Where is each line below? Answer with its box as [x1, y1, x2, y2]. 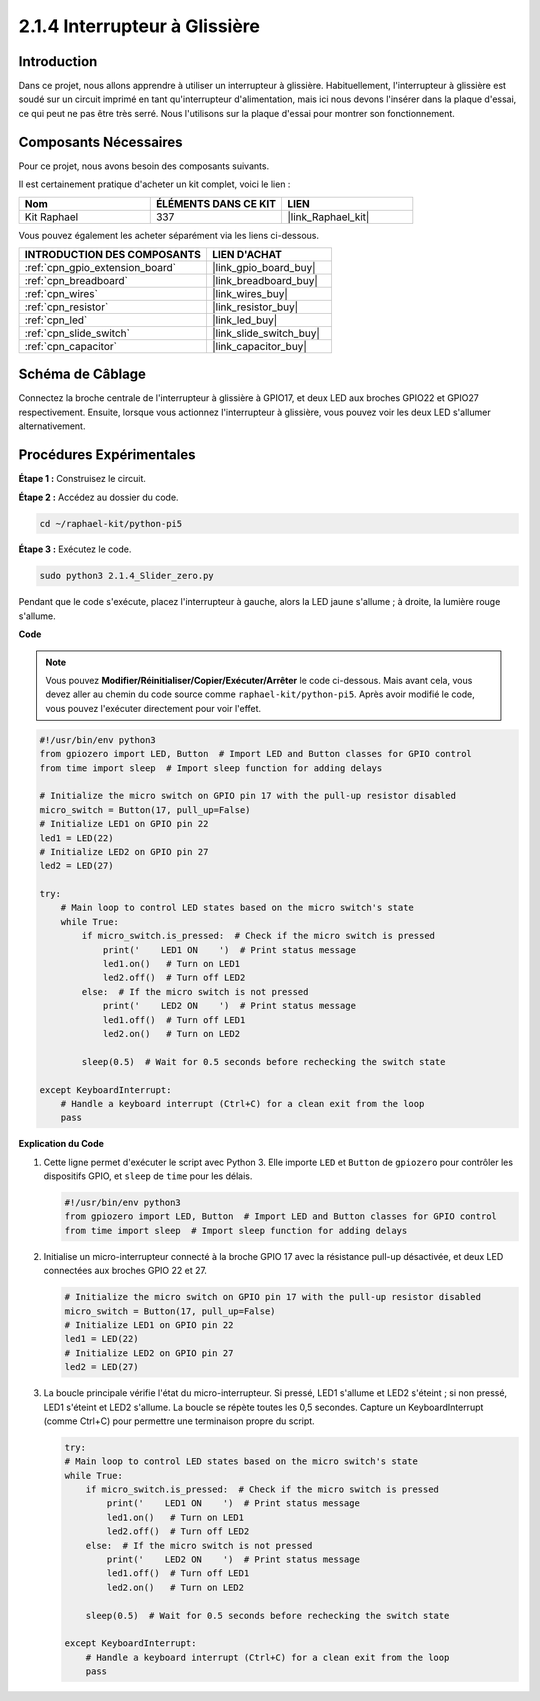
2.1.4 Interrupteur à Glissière [18, 15, 260, 37]
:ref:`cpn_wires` [24, 286, 99, 300]
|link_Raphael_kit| [287, 210, 370, 224]
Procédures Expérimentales [18, 446, 196, 464]
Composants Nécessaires [18, 133, 184, 150]
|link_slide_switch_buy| [211, 326, 320, 340]
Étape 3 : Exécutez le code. [18, 543, 132, 555]
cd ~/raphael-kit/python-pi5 [39, 518, 183, 529]
